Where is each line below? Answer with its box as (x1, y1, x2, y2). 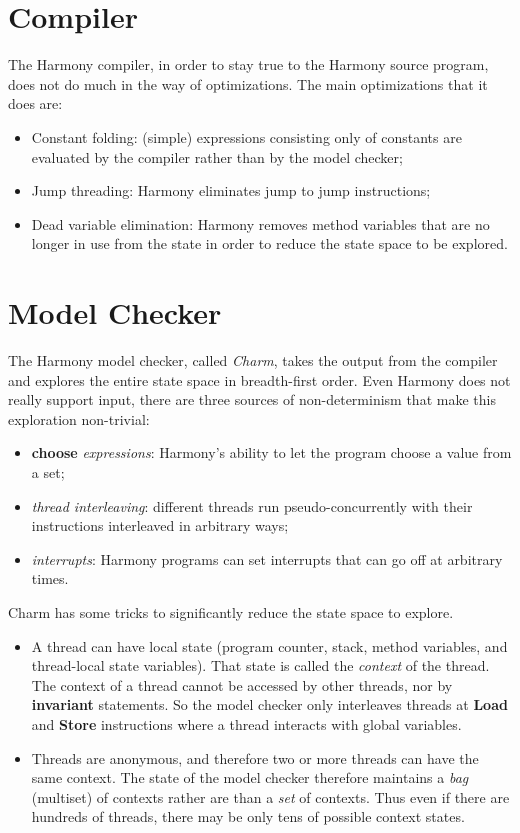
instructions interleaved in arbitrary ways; (31, 515, 289, 536)
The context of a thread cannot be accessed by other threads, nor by (31, 674, 453, 695)
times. (31, 568, 69, 589)
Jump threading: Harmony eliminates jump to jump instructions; (31, 180, 431, 201)
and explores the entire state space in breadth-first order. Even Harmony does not (8, 369, 511, 390)
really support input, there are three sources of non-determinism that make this (8, 389, 496, 410)
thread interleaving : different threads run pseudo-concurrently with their (31, 495, 473, 516)
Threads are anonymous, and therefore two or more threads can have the (31, 747, 479, 768)
